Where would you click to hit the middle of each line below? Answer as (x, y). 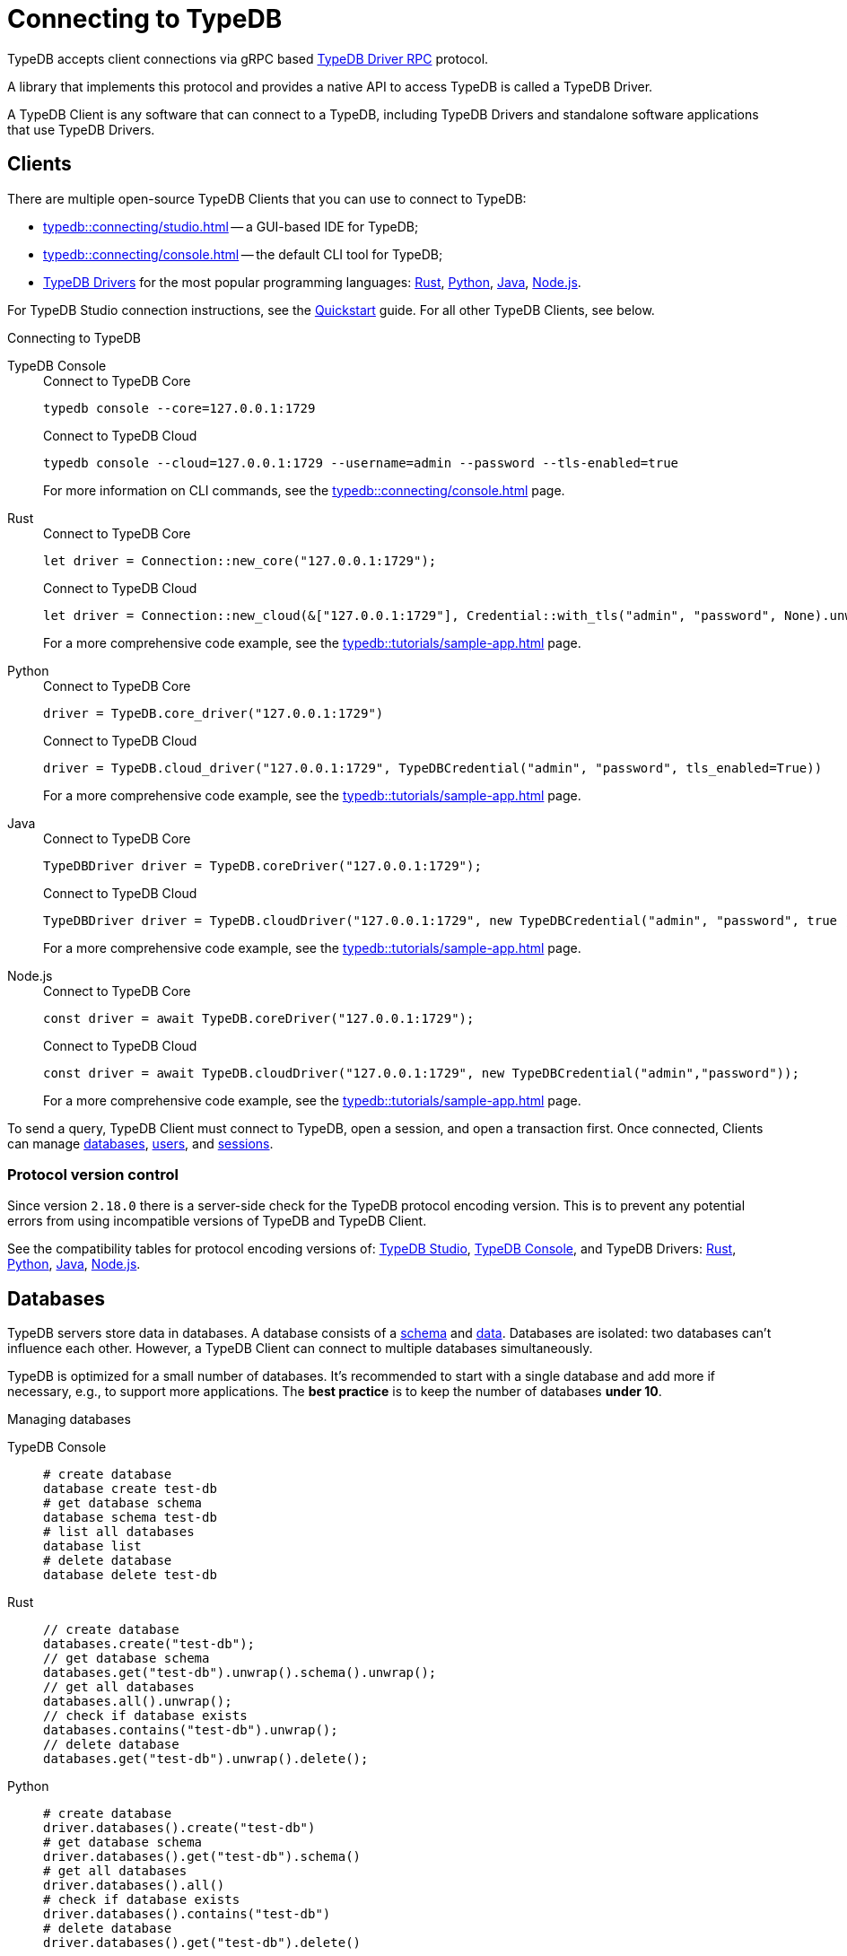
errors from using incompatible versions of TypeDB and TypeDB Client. (217, 1221)
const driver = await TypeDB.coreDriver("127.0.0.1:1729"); (259, 1018)
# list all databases (119, 1532)
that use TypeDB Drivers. (81, 129)
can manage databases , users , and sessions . (140, 1143)
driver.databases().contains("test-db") (187, 1914)
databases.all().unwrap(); (138, 1702)
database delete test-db (130, 1575)
